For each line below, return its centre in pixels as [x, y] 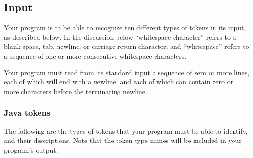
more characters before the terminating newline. [76, 91]
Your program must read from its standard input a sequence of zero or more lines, [127, 72]
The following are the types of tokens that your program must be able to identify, [126, 131]
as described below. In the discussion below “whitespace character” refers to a [120, 37]
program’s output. [31, 150]
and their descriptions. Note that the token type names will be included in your [123, 140]
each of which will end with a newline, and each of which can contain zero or [119, 82]
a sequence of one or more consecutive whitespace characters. [95, 55]
